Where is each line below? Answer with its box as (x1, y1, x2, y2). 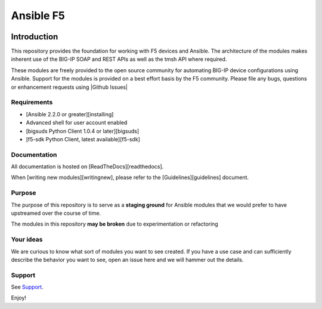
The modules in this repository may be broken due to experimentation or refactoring (11, 221, 219, 228)
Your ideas (11, 236, 43, 244)
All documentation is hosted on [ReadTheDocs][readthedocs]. (11, 163, 164, 170)
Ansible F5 (11, 9, 66, 22)
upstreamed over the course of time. (11, 209, 101, 217)
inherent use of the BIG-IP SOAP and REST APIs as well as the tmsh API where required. (11, 55, 227, 63)
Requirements (11, 98, 53, 107)
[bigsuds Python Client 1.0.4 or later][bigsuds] (26, 127, 140, 134)
